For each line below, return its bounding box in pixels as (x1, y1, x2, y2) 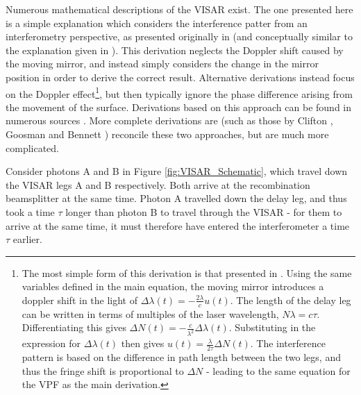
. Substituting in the (228, 320, 316, 335)
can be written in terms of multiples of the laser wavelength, (22, 306, 279, 321)
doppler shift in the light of (22, 292, 138, 307)
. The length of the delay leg (230, 292, 351, 307)
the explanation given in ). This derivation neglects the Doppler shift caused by (6, 42, 344, 57)
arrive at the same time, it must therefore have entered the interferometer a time (6, 218, 350, 233)
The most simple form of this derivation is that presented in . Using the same (22, 265, 352, 280)
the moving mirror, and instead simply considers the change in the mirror (6, 56, 319, 71)
